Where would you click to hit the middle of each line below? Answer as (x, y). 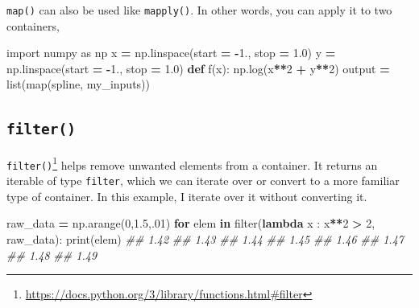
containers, (33, 25)
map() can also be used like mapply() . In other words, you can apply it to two (199, 10)
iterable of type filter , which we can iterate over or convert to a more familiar (203, 181)
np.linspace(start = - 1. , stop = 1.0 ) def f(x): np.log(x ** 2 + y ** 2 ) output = (198, 68)
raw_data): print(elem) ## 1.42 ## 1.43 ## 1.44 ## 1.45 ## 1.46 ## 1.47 (205, 238)
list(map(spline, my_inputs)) (78, 84)
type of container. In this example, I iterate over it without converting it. (187, 196)
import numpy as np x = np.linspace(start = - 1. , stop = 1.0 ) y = (171, 53)
